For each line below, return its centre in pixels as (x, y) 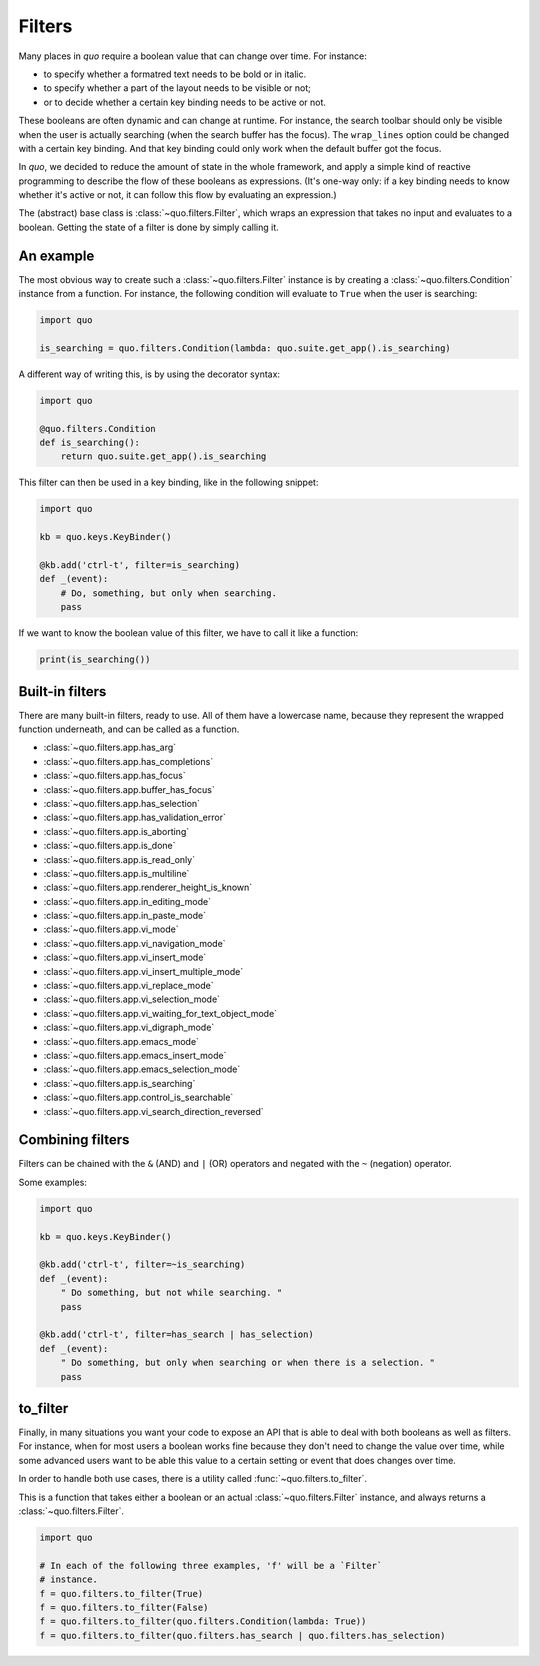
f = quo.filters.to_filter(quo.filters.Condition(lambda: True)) (203, 1621)
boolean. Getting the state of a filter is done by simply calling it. (148, 227)
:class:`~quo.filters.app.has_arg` (110, 747)
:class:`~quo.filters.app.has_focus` (114, 776)
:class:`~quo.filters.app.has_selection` (121, 803)
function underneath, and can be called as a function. (129, 729)
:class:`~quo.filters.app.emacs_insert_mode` (135, 1055)
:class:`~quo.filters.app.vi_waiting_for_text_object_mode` (160, 1013)
